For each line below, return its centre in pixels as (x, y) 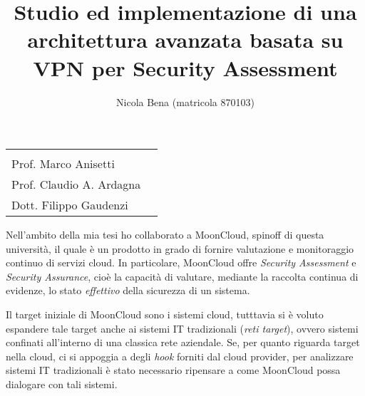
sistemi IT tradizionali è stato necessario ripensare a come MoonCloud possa (173, 370)
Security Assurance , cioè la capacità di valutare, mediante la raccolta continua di (182, 276)
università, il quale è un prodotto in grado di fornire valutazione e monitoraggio (180, 248)
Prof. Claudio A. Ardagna (76, 184)
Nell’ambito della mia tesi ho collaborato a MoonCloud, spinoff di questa (165, 235)
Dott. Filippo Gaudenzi (70, 205)
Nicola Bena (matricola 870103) (185, 101)
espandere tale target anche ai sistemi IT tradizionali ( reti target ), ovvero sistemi (182, 328)
